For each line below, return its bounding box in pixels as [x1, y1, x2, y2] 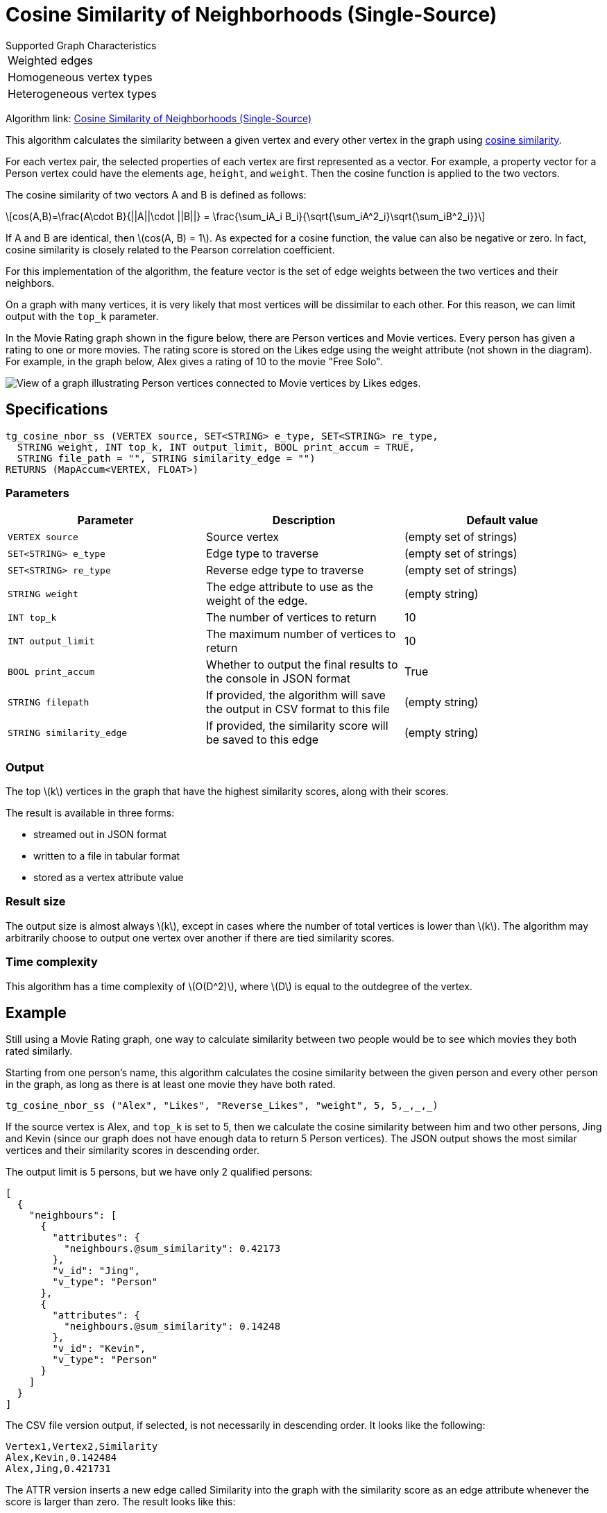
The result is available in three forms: [6, 807, 175, 819]
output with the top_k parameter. [6, 310, 159, 322]
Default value [466, 513, 538, 528]
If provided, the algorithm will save [205, 688, 386, 703]
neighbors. [6, 276, 55, 289]
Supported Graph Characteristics [6, 39, 157, 51]
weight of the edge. [205, 594, 308, 608]
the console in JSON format [205, 671, 351, 686]
